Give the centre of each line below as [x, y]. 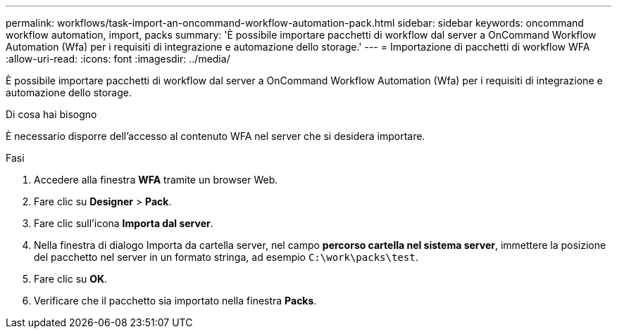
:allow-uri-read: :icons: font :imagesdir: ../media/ [118, 59]
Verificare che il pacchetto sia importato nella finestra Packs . [175, 301]
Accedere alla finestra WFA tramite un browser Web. [156, 180]
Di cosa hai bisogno [51, 114]
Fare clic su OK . [71, 279]
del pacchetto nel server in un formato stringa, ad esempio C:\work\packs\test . [226, 257]
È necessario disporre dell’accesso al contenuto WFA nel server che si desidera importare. [216, 136]
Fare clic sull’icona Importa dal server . [124, 223]
